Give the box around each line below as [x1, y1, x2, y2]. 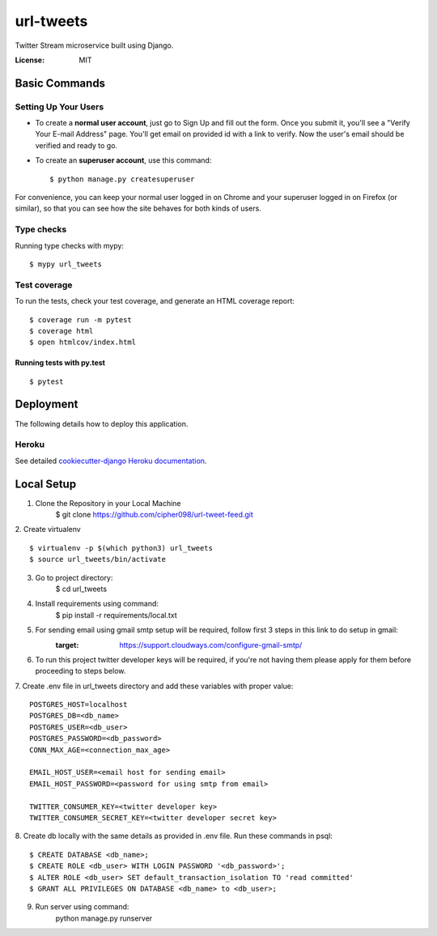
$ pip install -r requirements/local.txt [55, 610, 177, 619]
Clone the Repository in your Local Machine [35, 498, 181, 508]
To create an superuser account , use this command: [35, 155, 212, 165]
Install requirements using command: [35, 599, 159, 609]
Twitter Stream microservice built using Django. [15, 40, 174, 50]
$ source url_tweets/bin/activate [29, 555, 166, 564]
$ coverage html [29, 326, 94, 335]
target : [55, 640, 79, 649]
